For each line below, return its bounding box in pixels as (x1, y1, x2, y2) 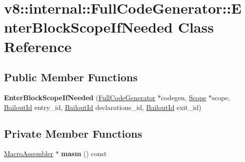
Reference (4, 36, 72, 56)
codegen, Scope (161, 92, 206, 102)
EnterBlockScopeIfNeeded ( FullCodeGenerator (4, 92, 156, 102)
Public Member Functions (4, 70, 138, 85)
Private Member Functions (4, 126, 143, 141)
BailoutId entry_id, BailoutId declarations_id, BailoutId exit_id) (4, 102, 202, 112)
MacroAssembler (4, 148, 53, 159)
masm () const (61, 148, 107, 159)
